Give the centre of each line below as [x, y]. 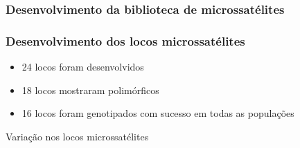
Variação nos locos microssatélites [77, 136]
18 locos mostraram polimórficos [90, 90]
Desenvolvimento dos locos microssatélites [125, 40]
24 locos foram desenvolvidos [83, 67]
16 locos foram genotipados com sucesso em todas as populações [158, 113]
